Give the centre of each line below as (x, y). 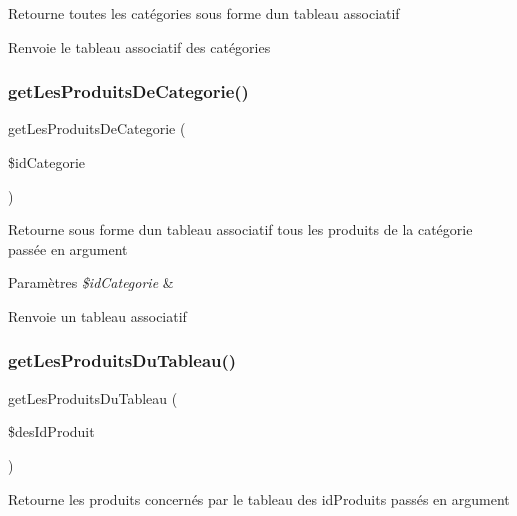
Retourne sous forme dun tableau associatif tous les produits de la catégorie (240, 229)
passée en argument (68, 248)
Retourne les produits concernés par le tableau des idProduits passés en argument (259, 498)
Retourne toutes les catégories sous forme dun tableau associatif (204, 13)
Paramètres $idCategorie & (91, 282)
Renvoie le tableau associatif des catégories (139, 46)
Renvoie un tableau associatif (97, 315)
